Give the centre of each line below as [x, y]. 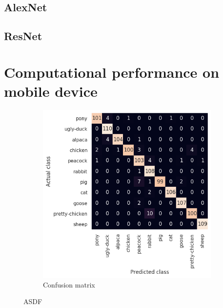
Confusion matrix [69, 285]
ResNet [23, 36]
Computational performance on [112, 72]
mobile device [51, 91]
